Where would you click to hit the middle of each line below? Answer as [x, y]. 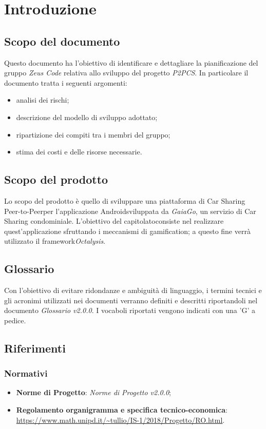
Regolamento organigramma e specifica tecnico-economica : [122, 410]
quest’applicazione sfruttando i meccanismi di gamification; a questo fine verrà [127, 231]
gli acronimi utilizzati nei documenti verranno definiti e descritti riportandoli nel [131, 300]
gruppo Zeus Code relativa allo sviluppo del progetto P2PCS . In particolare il [126, 73]
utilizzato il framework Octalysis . [55, 241]
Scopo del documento [62, 41]
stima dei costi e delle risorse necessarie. [79, 152]
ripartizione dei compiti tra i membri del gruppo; [93, 134]
